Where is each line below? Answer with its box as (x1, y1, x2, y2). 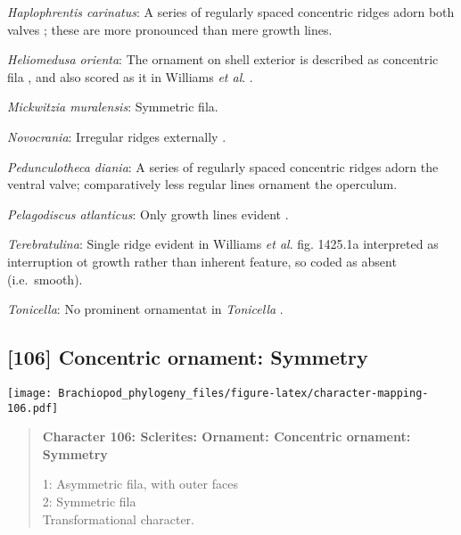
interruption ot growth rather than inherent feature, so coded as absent (7, 251, 397, 270)
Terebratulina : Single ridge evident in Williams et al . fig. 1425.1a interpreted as (7, 235, 439, 253)
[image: (7, 386, 53, 399)
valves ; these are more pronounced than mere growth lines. (7, 20, 333, 38)
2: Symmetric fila (42, 492, 136, 511)
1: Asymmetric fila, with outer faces (42, 474, 238, 493)
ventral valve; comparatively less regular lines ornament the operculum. (7, 175, 398, 193)
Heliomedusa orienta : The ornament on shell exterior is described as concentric (7, 50, 439, 69)
